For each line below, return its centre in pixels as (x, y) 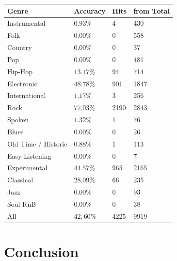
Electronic (22, 83)
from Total (152, 10)
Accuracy (90, 10)
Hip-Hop (20, 71)
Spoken (18, 120)
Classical (20, 180)
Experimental (27, 168)
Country (20, 47)
